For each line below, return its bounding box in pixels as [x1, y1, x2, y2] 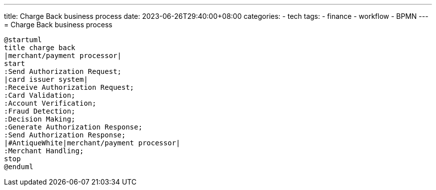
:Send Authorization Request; [4, 67, 122, 75]
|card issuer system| [4, 75, 88, 83]
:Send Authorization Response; [4, 131, 126, 139]
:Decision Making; [4, 115, 76, 123]
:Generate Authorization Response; [4, 123, 143, 131]
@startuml [4, 36, 42, 44]
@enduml [4, 163, 34, 171]
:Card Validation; [4, 91, 76, 99]
